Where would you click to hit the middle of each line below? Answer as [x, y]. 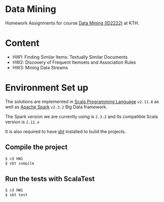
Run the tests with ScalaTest [50, 179]
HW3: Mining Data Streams [40, 67]
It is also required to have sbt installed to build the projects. [66, 131]
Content [22, 43]
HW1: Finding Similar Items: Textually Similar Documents [70, 57]
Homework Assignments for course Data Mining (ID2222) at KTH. [72, 23]
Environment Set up [47, 88]
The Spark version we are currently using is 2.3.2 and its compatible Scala [82, 116]
